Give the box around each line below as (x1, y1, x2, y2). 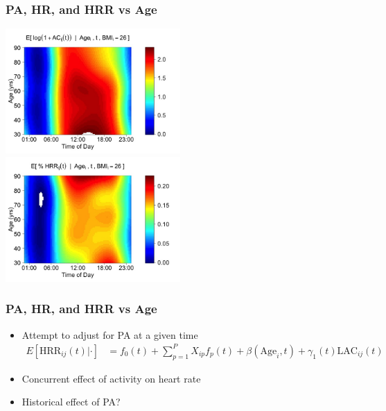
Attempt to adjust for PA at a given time (21, 327, 198, 342)
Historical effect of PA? (21, 394, 121, 409)
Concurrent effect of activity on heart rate (21, 371, 201, 385)
